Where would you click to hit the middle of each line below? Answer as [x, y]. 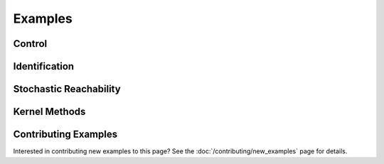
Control [30, 44]
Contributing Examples [65, 135]
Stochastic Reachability [67, 89]
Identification [44, 66]
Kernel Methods [49, 112]
